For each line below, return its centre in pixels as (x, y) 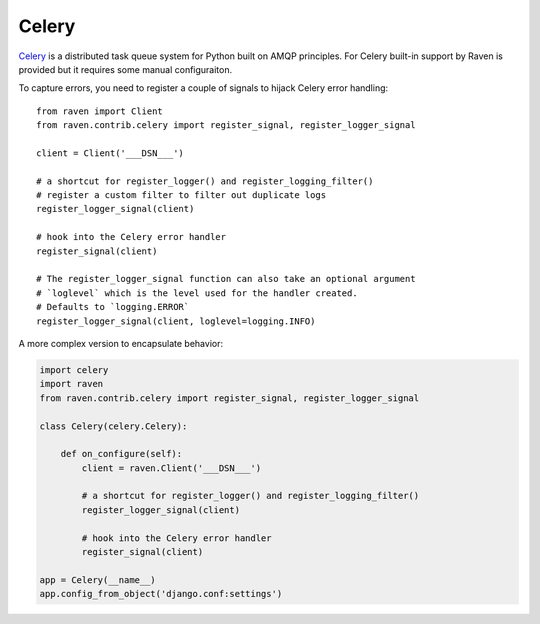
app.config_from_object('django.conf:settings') (161, 594)
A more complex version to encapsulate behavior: (121, 343)
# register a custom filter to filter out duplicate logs (181, 195)
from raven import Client (100, 111)
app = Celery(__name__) (98, 579)
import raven (71, 384)
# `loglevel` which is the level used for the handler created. (197, 293)
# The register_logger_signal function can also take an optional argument (226, 279)
